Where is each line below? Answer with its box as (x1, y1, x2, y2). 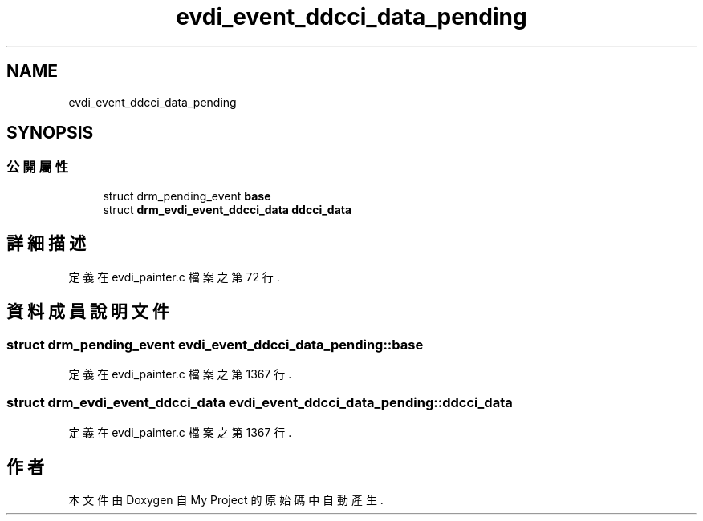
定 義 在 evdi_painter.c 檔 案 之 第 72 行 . (68, 269, 280, 284)
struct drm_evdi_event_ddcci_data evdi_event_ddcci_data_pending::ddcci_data (6, 394, 513, 411)
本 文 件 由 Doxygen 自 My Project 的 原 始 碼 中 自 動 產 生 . (68, 493, 384, 507)
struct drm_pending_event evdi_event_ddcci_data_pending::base (6, 336, 424, 353)
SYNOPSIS (6, 123, 94, 143)
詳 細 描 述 (6, 233, 86, 254)
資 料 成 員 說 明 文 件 (6, 301, 169, 322)
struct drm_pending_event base (103, 188, 271, 203)
